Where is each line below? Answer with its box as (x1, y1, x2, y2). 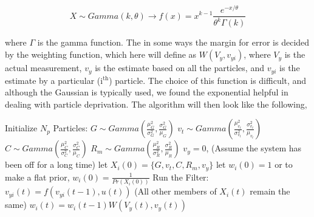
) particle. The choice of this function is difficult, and (109, 74, 307, 86)
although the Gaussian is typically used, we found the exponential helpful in (5, 86, 288, 98)
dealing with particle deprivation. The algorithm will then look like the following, (5, 97, 307, 110)
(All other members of (134, 185, 217, 198)
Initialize (5, 122, 38, 134)
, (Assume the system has (206, 142, 302, 154)
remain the (250, 185, 290, 198)
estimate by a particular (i (5, 74, 103, 86)
